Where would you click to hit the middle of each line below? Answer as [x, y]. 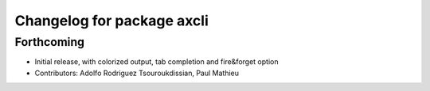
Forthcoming [50, 42]
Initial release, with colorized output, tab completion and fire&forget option [156, 62]
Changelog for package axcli [111, 21]
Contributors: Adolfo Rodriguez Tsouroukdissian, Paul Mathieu [137, 73]
